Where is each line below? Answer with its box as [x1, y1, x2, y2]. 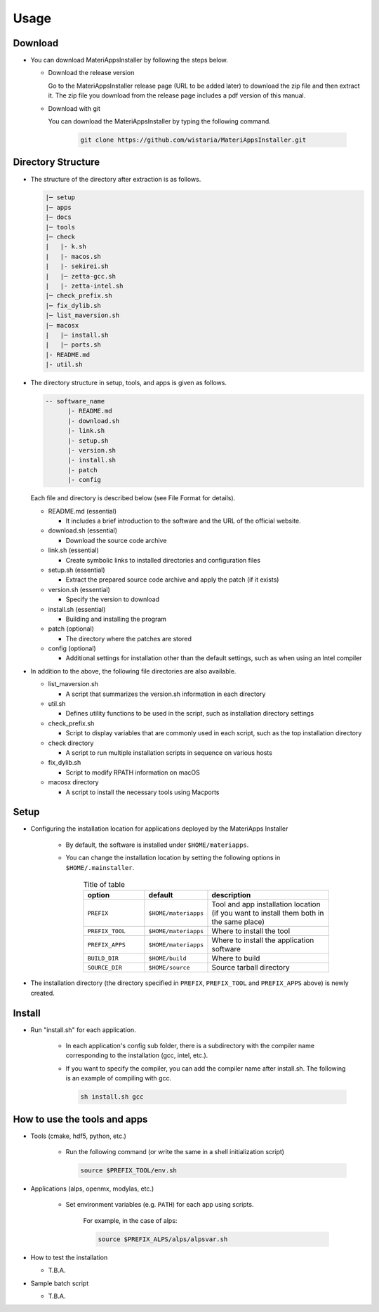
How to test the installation [30, 1253, 108, 1261]
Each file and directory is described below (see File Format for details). [30, 494, 236, 502]
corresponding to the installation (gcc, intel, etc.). [65, 1051, 208, 1059]
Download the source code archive [65, 536, 167, 544]
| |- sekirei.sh [45, 262, 109, 270]
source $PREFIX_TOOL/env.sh [80, 1167, 177, 1174]
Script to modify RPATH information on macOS [65, 768, 200, 777]
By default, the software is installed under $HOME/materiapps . [65, 841, 249, 849]
